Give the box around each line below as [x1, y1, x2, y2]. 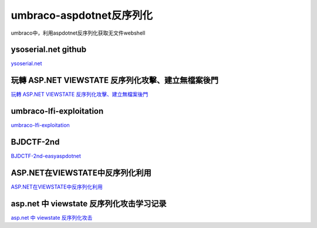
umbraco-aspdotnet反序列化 [11, 9, 153, 22]
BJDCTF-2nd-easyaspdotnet [11, 153, 82, 160]
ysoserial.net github [11, 45, 87, 55]
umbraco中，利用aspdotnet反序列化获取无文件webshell [11, 29, 146, 36]
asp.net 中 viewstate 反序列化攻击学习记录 [11, 199, 167, 209]
